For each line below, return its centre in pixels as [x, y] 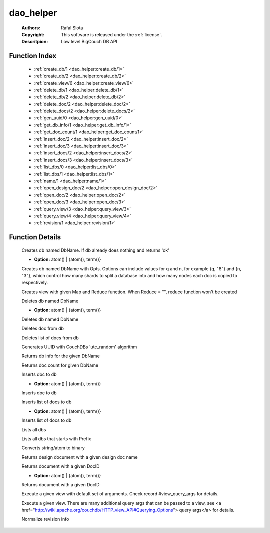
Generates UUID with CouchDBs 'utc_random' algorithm [79, 347]
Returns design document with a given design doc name [80, 457]
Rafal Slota [72, 28]
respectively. [35, 283]
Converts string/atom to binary [53, 448]
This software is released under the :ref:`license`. [112, 34]
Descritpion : [35, 42]
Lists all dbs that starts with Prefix [56, 439]
